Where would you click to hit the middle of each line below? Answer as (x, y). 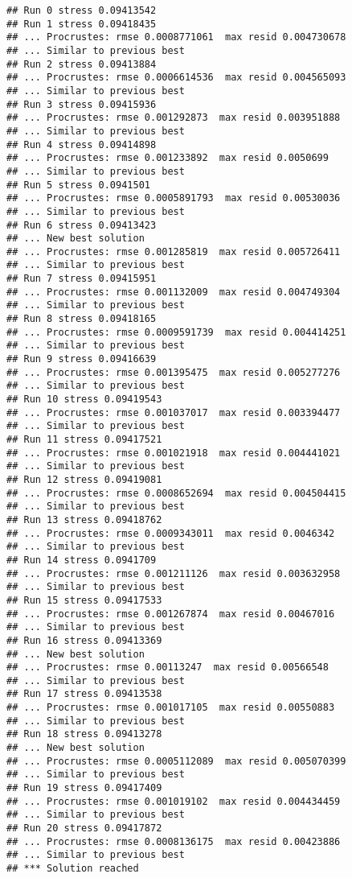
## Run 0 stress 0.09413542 (82, 10)
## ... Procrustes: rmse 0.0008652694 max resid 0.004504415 (176, 493)
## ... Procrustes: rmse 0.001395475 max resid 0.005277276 (174, 372)
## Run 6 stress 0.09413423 (82, 225)
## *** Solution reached (73, 868)
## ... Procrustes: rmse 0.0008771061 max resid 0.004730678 (176, 37)
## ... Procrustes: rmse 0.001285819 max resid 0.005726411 (174, 251)
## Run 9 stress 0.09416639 (82, 359)
